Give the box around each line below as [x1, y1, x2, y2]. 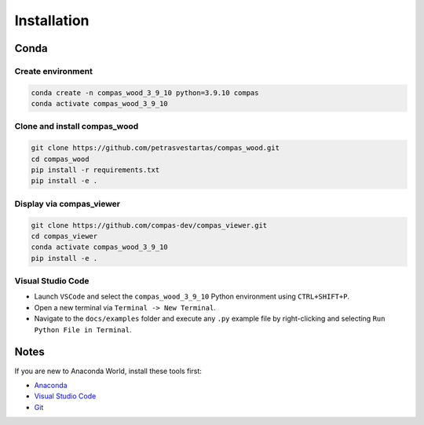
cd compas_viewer [31, 232, 98, 240]
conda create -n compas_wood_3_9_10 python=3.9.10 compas [31, 88, 259, 97]
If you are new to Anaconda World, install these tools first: [14, 366, 202, 376]
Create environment [14, 65, 93, 76]
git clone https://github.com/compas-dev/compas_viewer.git [31, 221, 268, 229]
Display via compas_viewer [14, 198, 121, 209]
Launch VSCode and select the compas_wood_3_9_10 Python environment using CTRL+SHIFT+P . [34, 291, 349, 302]
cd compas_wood [31, 154, 90, 163]
